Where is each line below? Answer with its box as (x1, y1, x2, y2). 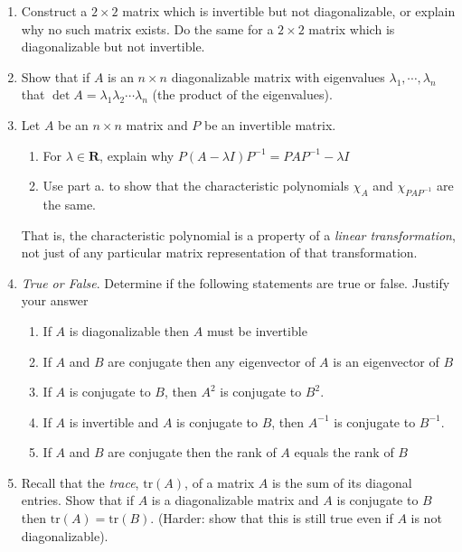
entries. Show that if (21, 491, 134, 510)
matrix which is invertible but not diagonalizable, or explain (122, 2, 456, 20)
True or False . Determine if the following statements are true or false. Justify (21, 273, 450, 292)
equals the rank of (294, 443, 394, 462)
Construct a (21, 2, 88, 20)
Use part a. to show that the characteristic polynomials (42, 176, 349, 195)
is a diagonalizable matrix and (151, 491, 319, 510)
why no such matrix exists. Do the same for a (21, 19, 274, 38)
